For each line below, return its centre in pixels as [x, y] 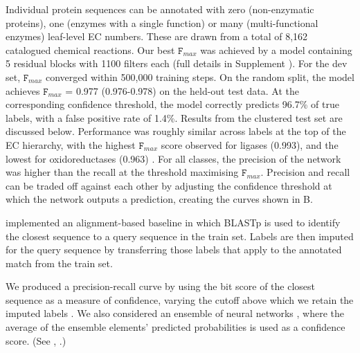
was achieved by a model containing [276, 49]
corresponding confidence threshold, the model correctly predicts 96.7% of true [172, 104]
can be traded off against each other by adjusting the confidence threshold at [169, 185]
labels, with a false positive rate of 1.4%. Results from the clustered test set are [174, 117]
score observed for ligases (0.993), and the [250, 144]
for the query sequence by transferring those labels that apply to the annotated [174, 250]
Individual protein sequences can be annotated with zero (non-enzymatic [160, 9]
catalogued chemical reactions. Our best [90, 49]
